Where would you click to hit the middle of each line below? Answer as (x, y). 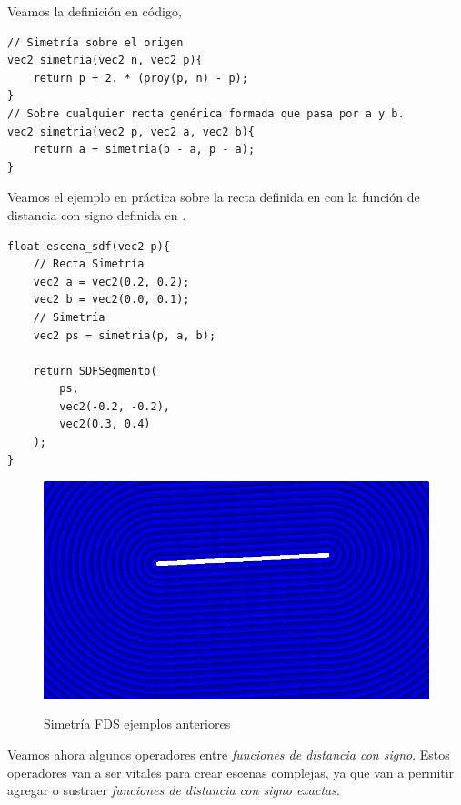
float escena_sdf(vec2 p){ (89, 246)
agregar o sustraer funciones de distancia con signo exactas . (174, 790)
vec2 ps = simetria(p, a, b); (125, 335)
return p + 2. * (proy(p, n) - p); (140, 78)
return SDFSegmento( (95, 371)
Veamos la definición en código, (95, 11)
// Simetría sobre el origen (95, 42)
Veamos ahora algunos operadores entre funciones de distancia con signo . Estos (229, 754)
